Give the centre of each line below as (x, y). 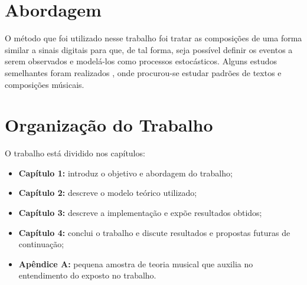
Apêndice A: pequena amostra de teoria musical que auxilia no (136, 263)
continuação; (41, 244)
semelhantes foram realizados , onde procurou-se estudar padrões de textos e (143, 72)
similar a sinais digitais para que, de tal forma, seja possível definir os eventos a (149, 49)
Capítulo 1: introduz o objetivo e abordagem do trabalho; (125, 173)
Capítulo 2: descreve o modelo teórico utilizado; (108, 193)
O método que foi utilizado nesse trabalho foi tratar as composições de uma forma (153, 38)
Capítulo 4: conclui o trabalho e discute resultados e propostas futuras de (154, 232)
